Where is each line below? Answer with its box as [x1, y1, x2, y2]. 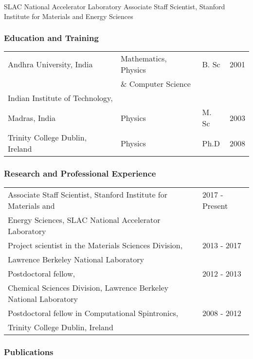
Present [202, 199, 228, 211]
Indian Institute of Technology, [8, 92, 113, 104]
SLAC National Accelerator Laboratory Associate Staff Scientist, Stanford [4, 1, 225, 11]
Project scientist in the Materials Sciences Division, [8, 239, 183, 251]
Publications [4, 345, 54, 358]
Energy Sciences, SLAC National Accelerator [8, 214, 161, 225]
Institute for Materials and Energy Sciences [4, 11, 133, 21]
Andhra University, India [8, 58, 93, 70]
